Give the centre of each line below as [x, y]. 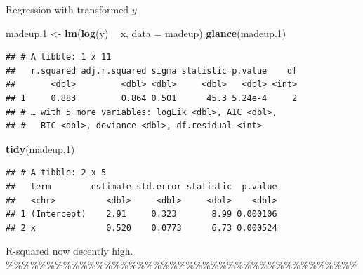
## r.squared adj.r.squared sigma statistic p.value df [152, 71]
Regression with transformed [67, 9]
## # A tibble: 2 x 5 [56, 173]
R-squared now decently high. [70, 251]
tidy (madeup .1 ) [40, 148]
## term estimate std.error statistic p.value [141, 186]
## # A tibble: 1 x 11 [59, 57]
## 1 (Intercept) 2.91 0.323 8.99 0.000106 [141, 214]
